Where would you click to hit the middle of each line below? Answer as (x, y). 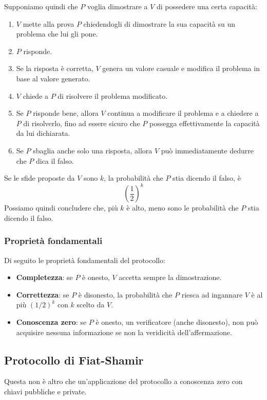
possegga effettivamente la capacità (204, 123)
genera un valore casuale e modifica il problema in (181, 68)
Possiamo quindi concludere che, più (61, 208)
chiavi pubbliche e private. (45, 391)
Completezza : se (44, 277)
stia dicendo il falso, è (207, 178)
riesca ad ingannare (212, 294)
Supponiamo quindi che (41, 6)
